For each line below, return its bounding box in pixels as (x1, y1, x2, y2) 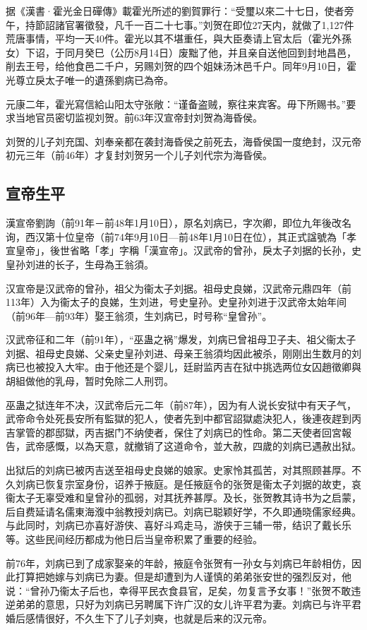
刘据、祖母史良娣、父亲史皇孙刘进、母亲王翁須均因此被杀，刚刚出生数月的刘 (6, 345, 361, 360)
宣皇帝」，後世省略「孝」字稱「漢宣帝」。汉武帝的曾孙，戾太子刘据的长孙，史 (6, 243, 361, 258)
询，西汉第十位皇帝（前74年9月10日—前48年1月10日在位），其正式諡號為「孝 (6, 229, 356, 244)
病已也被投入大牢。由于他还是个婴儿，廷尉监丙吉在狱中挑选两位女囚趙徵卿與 (6, 359, 361, 374)
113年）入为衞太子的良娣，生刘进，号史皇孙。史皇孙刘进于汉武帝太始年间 (6, 295, 347, 309)
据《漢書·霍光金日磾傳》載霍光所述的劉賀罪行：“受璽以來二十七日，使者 (6, 4, 344, 18)
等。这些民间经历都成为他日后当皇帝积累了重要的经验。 (6, 532, 263, 547)
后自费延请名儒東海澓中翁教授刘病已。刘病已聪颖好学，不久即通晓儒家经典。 (6, 504, 361, 518)
